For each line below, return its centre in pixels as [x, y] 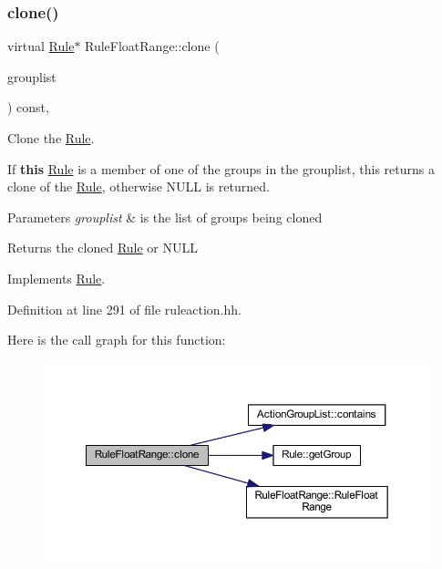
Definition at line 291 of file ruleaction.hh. [124, 309]
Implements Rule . [57, 278]
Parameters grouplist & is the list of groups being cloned [165, 217]
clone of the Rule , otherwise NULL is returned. [139, 186]
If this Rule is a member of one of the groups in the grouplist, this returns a [221, 168]
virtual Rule [41, 46]
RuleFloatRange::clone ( [152, 46]
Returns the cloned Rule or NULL [103, 248]
